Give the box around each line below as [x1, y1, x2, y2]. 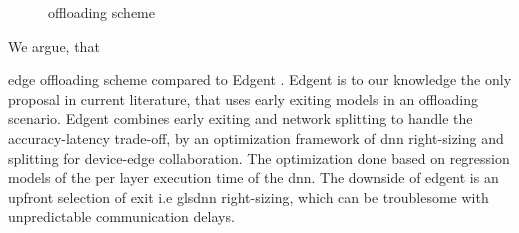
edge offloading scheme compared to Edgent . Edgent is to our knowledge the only [8, 69, 512, 90]
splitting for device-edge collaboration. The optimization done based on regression [8, 147, 510, 168]
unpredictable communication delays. [8, 206, 235, 227]
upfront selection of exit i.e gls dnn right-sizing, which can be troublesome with [8, 186, 489, 207]
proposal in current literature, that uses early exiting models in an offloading [8, 88, 478, 109]
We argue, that [8, 35, 100, 56]
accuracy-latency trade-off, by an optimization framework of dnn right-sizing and [8, 127, 504, 148]
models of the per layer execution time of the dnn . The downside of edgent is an [8, 167, 499, 188]
